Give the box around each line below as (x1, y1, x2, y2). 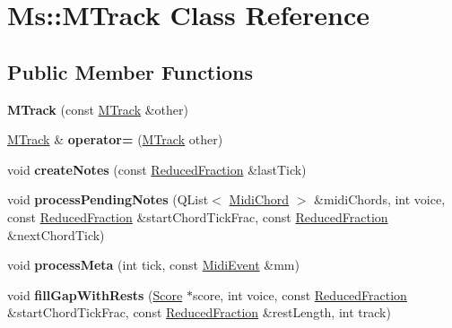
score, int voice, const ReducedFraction (192, 285, 407, 304)
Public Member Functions (7, 57, 253, 85)
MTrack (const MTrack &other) (7, 99, 188, 118)
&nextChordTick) (7, 225, 105, 244)
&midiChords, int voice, (314, 190, 446, 209)
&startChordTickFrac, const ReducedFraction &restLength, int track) (7, 303, 391, 322)
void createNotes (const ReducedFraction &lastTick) (7, 160, 307, 178)
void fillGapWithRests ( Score (7, 285, 183, 304)
